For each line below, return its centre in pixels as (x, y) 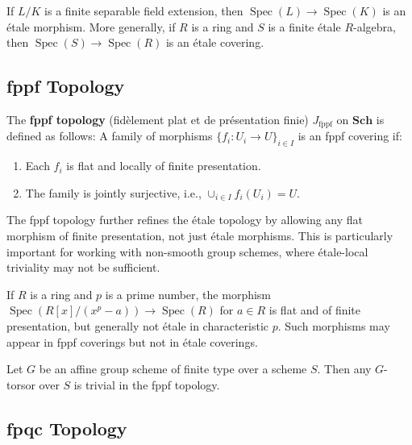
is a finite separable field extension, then (144, 10)
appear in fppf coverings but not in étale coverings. (132, 341)
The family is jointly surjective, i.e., (113, 192)
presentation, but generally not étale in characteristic (138, 325)
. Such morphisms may (334, 325)
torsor (21, 384)
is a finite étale (304, 26)
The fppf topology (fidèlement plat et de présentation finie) (158, 119)
